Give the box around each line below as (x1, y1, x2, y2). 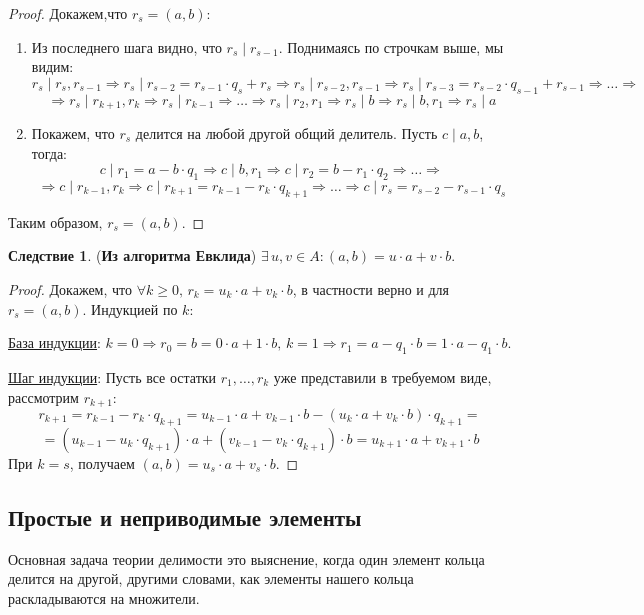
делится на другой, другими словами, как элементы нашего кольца (8, 568, 414, 589)
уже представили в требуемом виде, (273, 366, 492, 387)
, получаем (69, 452, 135, 473)
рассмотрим (8, 386, 79, 407)
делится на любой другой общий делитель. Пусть (135, 123, 438, 144)
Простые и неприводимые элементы (8, 501, 362, 532)
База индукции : (8, 332, 101, 353)
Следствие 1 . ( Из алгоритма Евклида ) (8, 245, 257, 266)
